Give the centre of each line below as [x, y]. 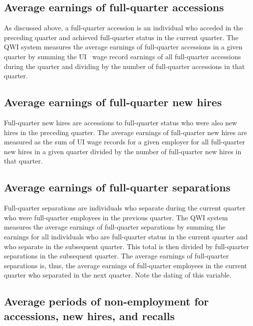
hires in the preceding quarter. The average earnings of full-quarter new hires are [126, 132]
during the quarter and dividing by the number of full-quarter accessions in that [125, 66]
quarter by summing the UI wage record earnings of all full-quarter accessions [123, 56]
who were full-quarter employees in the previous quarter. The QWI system [116, 217]
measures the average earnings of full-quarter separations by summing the [115, 227]
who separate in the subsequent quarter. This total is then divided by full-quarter [126, 246]
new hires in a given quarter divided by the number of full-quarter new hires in [123, 151]
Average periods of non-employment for [106, 301]
